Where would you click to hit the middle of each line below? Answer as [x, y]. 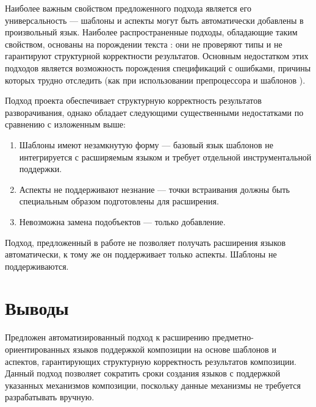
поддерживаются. [37, 266]
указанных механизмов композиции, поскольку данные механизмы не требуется [153, 385]
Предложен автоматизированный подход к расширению [107, 337]
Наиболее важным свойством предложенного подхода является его [128, 8]
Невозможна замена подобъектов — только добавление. [122, 221]
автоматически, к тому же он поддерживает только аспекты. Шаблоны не [141, 254]
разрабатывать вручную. [50, 397]
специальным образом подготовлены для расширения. [119, 201]
